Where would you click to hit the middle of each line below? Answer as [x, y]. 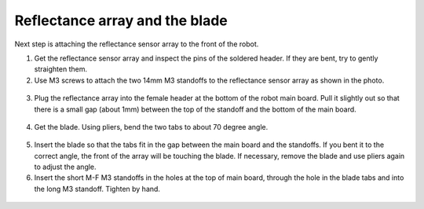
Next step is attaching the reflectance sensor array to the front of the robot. [137, 44]
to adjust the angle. [66, 167]
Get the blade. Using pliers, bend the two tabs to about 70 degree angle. [151, 126]
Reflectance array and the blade [121, 20]
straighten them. [61, 69]
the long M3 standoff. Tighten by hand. [97, 189]
